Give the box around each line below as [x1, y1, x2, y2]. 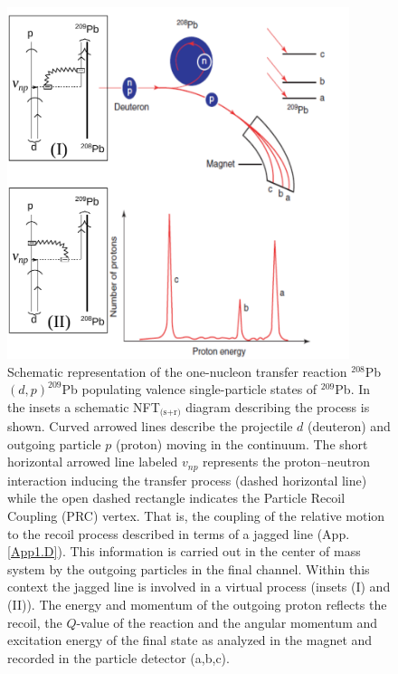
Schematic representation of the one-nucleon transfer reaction [7, 361, 347, 380]
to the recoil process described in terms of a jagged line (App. [7, 524, 350, 543]
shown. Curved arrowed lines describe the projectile [7, 417, 293, 436]
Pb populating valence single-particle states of [62, 380, 317, 399]
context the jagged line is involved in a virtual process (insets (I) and [7, 577, 391, 596]
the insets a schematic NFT [7, 397, 160, 416]
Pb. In [335, 380, 371, 399]
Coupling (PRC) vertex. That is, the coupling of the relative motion [7, 506, 385, 525]
